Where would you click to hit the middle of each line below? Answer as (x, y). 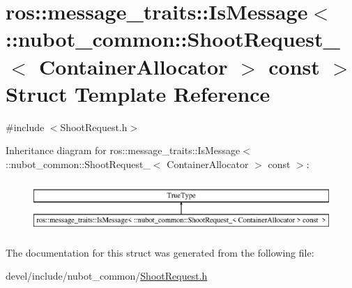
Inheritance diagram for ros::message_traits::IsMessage (123, 150)
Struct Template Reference (138, 93)
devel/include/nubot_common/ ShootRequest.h (107, 276)
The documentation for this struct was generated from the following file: (160, 252)
